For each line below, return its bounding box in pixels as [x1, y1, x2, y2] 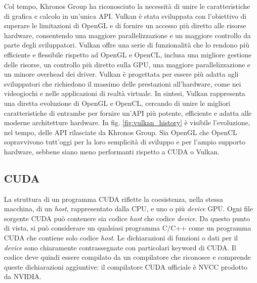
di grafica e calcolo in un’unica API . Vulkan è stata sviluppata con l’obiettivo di [4, 10, 247, 21]
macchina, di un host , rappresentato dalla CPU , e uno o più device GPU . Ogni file [4, 203, 253, 214]
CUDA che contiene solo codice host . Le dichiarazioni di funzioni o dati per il [4, 233, 238, 243]
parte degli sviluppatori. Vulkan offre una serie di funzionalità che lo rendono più [4, 40, 250, 50]
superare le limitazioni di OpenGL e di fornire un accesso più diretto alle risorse [4, 20, 246, 31]
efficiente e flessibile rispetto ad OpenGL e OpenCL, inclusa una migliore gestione [4, 49, 252, 59]
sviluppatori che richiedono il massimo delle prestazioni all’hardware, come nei [4, 78, 241, 89]
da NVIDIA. [4, 271, 42, 282]
